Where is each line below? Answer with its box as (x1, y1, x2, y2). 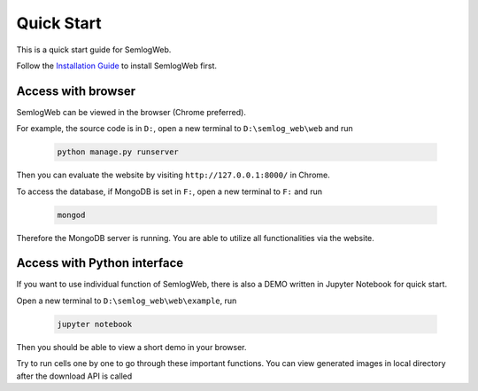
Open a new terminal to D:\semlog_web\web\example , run (16, 295, 237, 306)
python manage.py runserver (57, 147, 179, 157)
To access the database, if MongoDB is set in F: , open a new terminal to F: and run (16, 186, 323, 197)
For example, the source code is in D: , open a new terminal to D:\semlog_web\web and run (16, 123, 353, 134)
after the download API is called (16, 371, 133, 381)
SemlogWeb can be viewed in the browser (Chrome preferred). (16, 106, 247, 117)
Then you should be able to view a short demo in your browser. (16, 341, 247, 352)
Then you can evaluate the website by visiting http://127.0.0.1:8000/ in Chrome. (16, 169, 331, 181)
